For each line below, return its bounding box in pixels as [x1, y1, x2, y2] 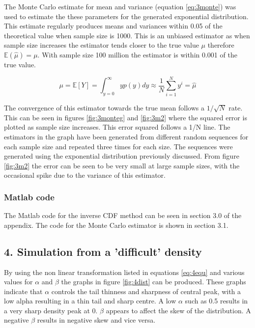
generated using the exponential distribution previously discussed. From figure [4, 151, 239, 161]
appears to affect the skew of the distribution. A [106, 305, 251, 315]
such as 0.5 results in [185, 296, 248, 306]
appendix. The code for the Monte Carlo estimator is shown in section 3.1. [4, 219, 228, 230]
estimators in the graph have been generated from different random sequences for [4, 131, 249, 141]
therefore [207, 40, 234, 50]
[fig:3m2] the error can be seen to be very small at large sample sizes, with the [4, 160, 240, 170]
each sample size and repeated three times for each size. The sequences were [4, 141, 233, 151]
